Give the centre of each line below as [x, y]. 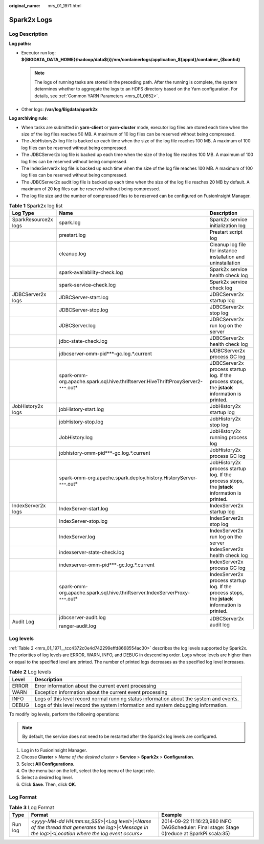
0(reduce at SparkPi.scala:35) [196, 834]
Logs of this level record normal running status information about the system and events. [137, 698]
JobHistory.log [76, 438]
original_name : [25, 6]
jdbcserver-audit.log [82, 618]
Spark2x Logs [31, 20]
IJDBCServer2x [227, 351]
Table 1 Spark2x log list [36, 206]
